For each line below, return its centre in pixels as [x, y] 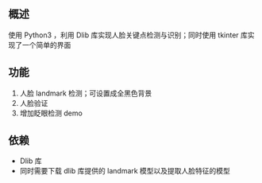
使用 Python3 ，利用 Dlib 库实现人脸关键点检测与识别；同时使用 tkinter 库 [128, 35]
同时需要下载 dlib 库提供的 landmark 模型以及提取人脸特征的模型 [125, 171]
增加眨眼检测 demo [51, 113]
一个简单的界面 [46, 45]
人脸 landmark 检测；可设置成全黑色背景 [86, 93]
